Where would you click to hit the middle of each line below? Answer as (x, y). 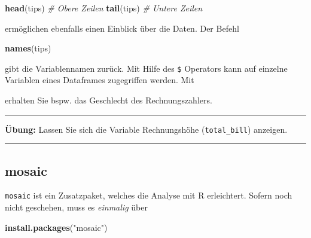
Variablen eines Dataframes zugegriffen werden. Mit (100, 80)
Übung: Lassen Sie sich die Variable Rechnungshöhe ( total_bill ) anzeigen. (146, 129)
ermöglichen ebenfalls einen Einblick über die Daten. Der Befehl (122, 28)
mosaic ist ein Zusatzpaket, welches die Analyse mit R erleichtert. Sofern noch (149, 195)
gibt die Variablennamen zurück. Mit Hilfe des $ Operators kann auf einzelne (146, 68)
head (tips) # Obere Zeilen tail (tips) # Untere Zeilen (104, 8)
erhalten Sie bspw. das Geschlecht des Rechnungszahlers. (109, 100)
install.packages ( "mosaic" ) (56, 227)
